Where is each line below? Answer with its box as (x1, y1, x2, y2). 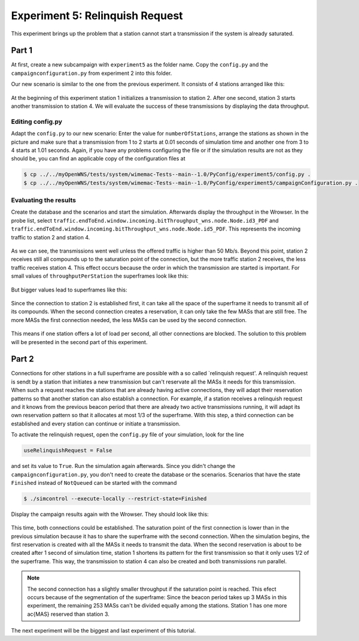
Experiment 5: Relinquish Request (11, 9, 183, 22)
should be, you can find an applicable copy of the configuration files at (11, 155, 185, 162)
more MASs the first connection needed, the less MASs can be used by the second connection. (11, 316, 247, 323)
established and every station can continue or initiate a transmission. (11, 420, 181, 427)
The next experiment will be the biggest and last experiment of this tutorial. (11, 627, 196, 634)
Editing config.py (11, 117, 63, 126)
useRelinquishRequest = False (23, 447, 112, 454)
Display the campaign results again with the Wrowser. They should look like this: (11, 511, 209, 518)
